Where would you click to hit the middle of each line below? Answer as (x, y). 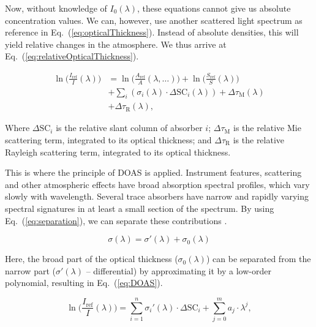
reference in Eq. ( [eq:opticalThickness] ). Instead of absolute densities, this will (152, 32)
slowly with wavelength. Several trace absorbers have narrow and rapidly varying (157, 196)
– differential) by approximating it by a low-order (179, 270)
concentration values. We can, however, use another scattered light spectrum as (154, 20)
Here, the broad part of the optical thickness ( (92, 259)
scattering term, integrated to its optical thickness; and (108, 140)
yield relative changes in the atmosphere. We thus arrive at (116, 44)
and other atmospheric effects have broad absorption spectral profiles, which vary (157, 184)
